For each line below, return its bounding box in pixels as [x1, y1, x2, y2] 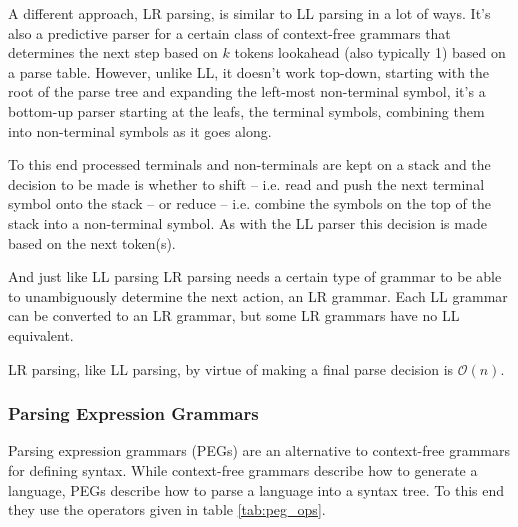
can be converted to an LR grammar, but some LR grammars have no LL [8, 305, 460, 326]
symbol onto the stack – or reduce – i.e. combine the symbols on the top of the [8, 193, 491, 214]
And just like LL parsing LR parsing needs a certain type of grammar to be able [8, 266, 502, 287]
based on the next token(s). [8, 232, 176, 253]
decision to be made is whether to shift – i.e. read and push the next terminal [8, 173, 485, 194]
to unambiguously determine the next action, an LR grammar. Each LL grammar [8, 285, 508, 306]
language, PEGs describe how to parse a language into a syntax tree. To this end [8, 479, 505, 500]
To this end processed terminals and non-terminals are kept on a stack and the [8, 154, 491, 175]
